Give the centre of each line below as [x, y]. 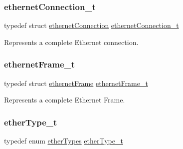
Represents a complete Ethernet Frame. [65, 100]
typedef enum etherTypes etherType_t [64, 141]
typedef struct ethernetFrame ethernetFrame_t [76, 83]
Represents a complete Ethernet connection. [71, 42]
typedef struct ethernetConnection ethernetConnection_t [91, 25]
